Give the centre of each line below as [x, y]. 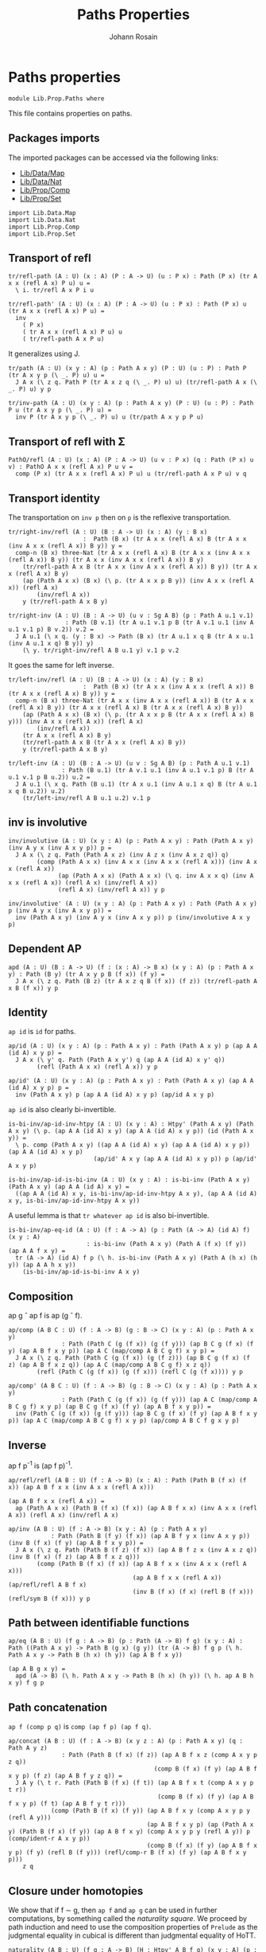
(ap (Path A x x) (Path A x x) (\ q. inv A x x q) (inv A [156, 876]
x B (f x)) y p [33, 988]
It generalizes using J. [44, 354]
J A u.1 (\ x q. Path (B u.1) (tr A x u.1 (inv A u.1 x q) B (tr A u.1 [137, 784]
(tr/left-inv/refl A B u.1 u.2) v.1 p [87, 798]
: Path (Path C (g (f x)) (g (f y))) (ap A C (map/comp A [160, 1400]
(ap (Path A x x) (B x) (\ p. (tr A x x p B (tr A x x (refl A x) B [138, 714]
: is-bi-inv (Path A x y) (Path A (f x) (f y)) [166, 1244]
